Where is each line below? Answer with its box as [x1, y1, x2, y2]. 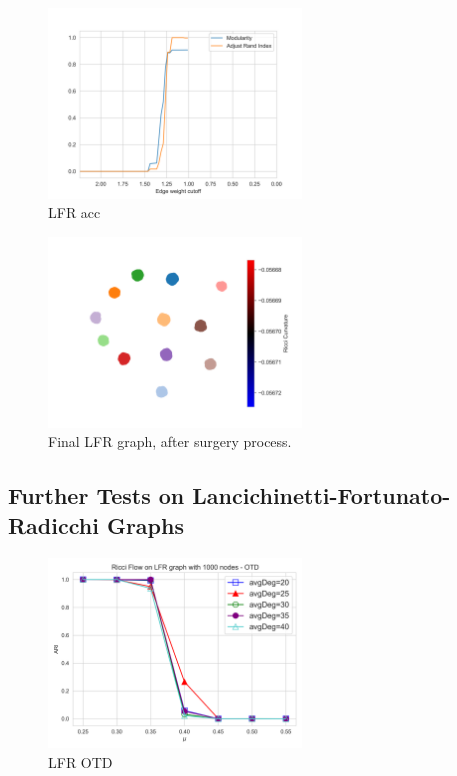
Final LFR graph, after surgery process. [48, 431, 292, 452]
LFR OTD [48, 751, 113, 772]
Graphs [106, 509, 184, 540]
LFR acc [48, 202, 101, 223]
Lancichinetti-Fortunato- [192, 480, 451, 511]
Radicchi [8, 509, 99, 540]
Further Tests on [8, 480, 185, 511]
